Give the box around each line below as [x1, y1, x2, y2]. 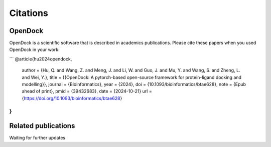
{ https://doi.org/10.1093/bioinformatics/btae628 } [22, 95, 122, 101]
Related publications [9, 121, 75, 130]
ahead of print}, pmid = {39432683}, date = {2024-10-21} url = [22, 88, 153, 94]
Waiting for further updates [9, 135, 65, 141]
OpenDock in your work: [9, 46, 60, 52]
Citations [9, 7, 49, 18]
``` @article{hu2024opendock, [9, 55, 72, 62]
